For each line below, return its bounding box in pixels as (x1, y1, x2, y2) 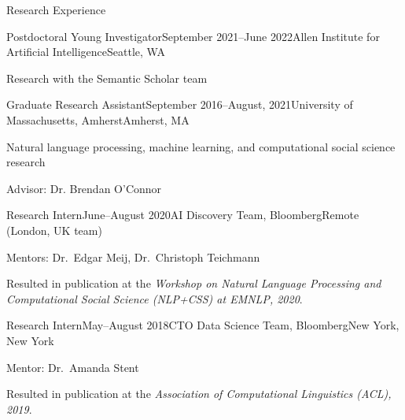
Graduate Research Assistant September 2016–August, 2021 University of (6, 96, 353, 113)
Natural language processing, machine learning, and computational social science (6, 138, 396, 154)
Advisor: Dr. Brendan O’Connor (6, 180, 162, 196)
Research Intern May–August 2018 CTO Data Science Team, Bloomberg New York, (6, 317, 399, 333)
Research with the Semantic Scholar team (6, 69, 208, 86)
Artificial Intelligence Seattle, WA (6, 43, 165, 60)
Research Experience (6, 2, 106, 17)
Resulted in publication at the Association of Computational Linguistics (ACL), (6, 385, 392, 402)
